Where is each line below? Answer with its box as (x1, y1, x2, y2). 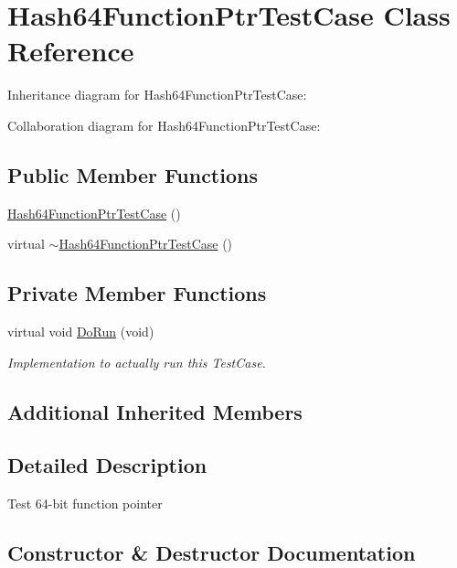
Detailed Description (7, 451, 207, 479)
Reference (7, 32, 134, 70)
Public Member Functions (7, 160, 258, 188)
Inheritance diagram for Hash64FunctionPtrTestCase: (7, 85, 307, 104)
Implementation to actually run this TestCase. (7, 352, 266, 371)
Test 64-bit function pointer (7, 494, 163, 513)
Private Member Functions (7, 279, 267, 307)
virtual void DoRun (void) (7, 322, 154, 341)
